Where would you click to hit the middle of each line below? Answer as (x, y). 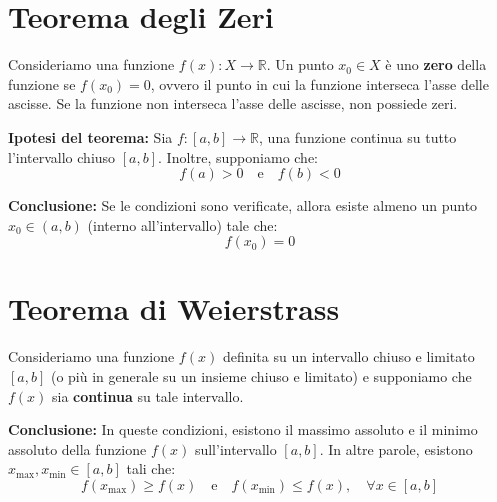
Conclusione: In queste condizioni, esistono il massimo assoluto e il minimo (243, 429)
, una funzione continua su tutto (358, 136)
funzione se (42, 83)
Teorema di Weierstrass (174, 308)
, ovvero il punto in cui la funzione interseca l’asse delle (319, 83)
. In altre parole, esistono (396, 448)
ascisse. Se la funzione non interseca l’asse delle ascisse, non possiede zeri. (233, 103)
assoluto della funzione (77, 448)
